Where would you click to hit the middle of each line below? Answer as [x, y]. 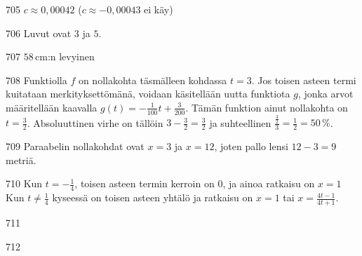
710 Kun [24, 183]
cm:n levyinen [65, 56]
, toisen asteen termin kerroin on [145, 183]
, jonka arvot [326, 94]
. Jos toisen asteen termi [304, 80]
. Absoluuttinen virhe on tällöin [95, 122]
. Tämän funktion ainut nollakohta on [267, 107]
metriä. [21, 160]
